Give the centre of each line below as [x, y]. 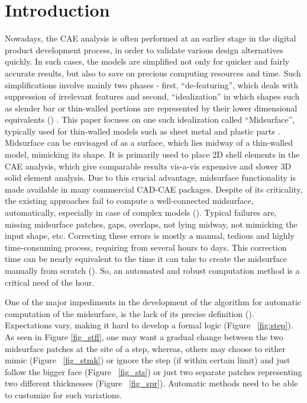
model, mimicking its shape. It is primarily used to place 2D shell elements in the [152, 154]
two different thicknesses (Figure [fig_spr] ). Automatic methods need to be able [151, 383]
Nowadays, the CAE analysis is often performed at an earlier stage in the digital [151, 38]
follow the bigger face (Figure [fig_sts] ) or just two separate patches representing [153, 371]
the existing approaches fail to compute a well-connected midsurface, [129, 201]
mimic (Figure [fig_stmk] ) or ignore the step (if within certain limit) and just [148, 360]
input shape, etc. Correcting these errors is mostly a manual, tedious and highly [150, 236]
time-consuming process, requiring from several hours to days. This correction [146, 247]
